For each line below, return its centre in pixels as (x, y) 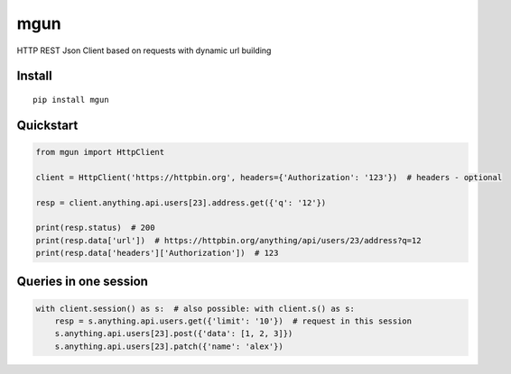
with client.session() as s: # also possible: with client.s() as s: (195, 308)
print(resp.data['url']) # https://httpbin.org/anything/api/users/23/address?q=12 (228, 240)
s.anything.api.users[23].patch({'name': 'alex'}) (169, 346)
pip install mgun (71, 100)
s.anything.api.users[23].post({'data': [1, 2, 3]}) (174, 334)
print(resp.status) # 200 (95, 228)
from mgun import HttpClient (100, 152)
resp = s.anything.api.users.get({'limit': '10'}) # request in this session (233, 321)
